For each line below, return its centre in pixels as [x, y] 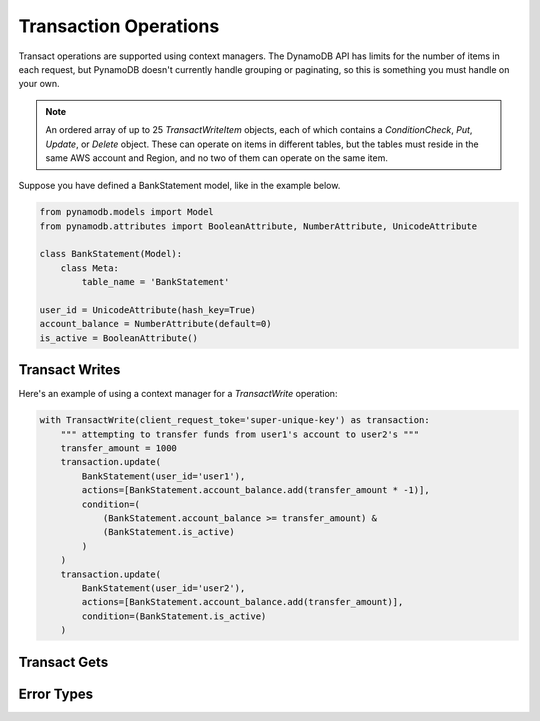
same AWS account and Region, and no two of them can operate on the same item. [217, 157]
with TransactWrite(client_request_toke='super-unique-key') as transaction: [234, 420]
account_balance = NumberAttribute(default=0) [155, 324]
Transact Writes [69, 370]
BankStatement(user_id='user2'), [163, 588]
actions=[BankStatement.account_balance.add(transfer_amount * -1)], [255, 490]
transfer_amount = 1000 [118, 448]
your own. [39, 84]
